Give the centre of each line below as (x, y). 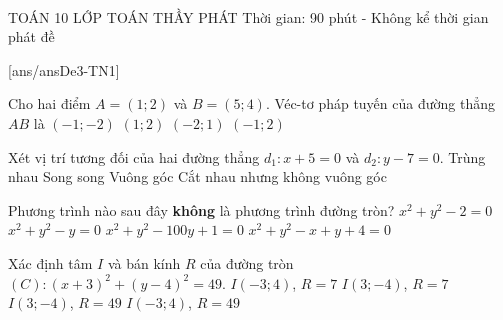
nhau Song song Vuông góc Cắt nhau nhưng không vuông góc (197, 176)
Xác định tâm (50, 262)
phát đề (31, 36)
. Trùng (462, 156)
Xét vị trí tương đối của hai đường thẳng (134, 156)
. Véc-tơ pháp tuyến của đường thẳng (380, 103)
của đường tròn (247, 262)
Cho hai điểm (49, 103)
